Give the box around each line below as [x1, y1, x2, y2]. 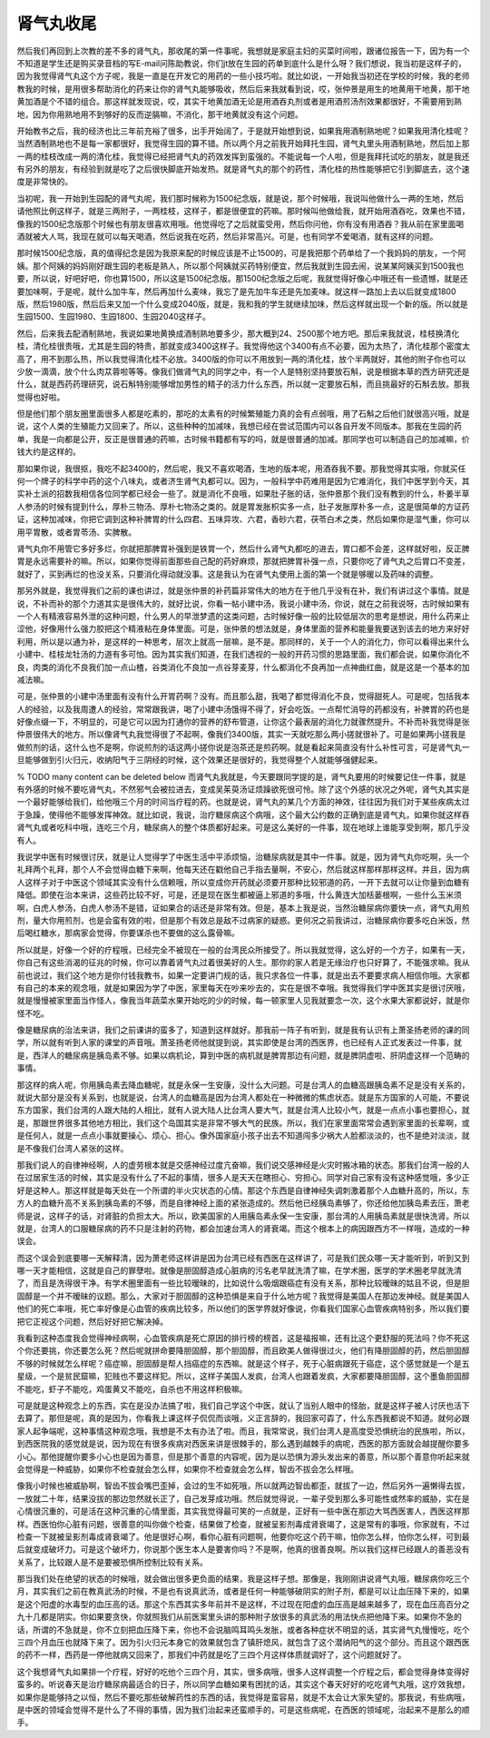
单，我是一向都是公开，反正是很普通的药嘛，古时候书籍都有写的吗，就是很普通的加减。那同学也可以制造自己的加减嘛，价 [16, 433, 470, 444]
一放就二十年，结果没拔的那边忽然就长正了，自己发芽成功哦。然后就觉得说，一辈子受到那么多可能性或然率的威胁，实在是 [16, 1493, 470, 1504]
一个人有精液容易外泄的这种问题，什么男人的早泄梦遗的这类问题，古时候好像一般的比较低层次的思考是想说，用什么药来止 [16, 610, 470, 621]
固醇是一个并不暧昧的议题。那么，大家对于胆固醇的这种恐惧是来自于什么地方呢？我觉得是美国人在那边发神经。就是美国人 [16, 1290, 470, 1301]
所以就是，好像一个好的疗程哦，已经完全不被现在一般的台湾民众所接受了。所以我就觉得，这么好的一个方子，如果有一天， [16, 944, 470, 955]
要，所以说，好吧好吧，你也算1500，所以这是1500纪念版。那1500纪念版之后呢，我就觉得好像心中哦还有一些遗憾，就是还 [16, 273, 468, 284]
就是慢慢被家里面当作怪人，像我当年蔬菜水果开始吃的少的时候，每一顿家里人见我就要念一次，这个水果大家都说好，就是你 [16, 995, 470, 1006]
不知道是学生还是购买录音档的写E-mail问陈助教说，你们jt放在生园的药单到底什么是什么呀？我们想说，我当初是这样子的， [16, 57, 466, 68]
